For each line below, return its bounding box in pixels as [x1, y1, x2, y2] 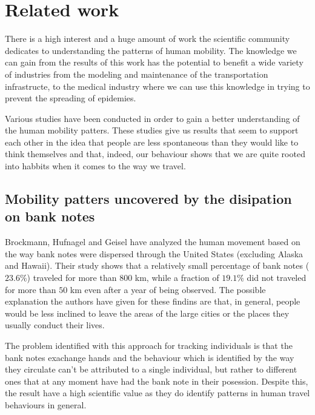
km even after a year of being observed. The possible [70, 283, 266, 295]
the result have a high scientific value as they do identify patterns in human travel [5, 386, 310, 399]
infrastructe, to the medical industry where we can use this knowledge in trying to [5, 79, 310, 92]
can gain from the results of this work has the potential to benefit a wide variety [5, 56, 303, 69]
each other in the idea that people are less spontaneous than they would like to [5, 135, 299, 148]
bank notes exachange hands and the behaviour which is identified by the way [5, 351, 294, 363]
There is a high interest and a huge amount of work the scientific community [5, 32, 290, 45]
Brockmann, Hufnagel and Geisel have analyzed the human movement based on [5, 235, 300, 248]
